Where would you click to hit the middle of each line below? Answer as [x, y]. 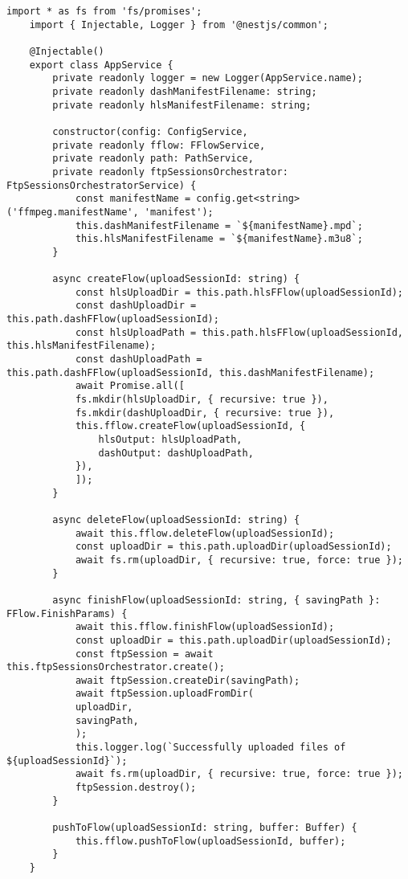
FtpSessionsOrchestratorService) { [102, 185]
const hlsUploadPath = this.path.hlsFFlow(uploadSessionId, [239, 332]
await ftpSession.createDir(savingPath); [188, 680]
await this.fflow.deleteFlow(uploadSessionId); [205, 533]
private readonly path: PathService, [153, 159]
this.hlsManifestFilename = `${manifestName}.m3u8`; [219, 239]
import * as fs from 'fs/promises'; [104, 11]
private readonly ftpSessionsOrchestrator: [170, 172]
